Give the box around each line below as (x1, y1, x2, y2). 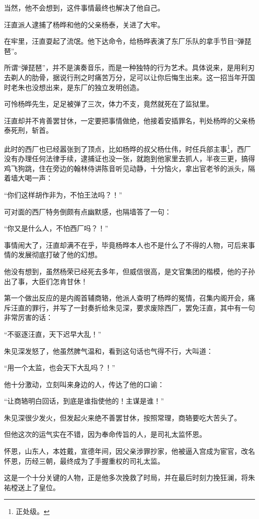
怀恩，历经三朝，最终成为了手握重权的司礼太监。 (4, 455, 164, 466)
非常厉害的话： (4, 312, 53, 322)
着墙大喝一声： (4, 173, 53, 183)
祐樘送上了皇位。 (4, 482, 60, 492)
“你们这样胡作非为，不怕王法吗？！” (4, 189, 123, 200)
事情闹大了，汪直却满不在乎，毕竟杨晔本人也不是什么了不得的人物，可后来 (4, 239, 248, 250)
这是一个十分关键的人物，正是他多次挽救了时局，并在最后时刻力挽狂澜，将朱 (4, 472, 255, 483)
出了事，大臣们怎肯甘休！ (4, 276, 88, 286)
